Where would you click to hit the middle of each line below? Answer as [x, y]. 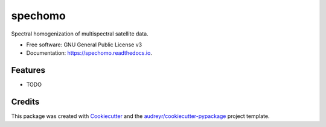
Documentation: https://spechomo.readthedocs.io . [89, 53]
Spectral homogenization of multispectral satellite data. [80, 34]
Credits [25, 102]
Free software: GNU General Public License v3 [84, 45]
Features [28, 70]
